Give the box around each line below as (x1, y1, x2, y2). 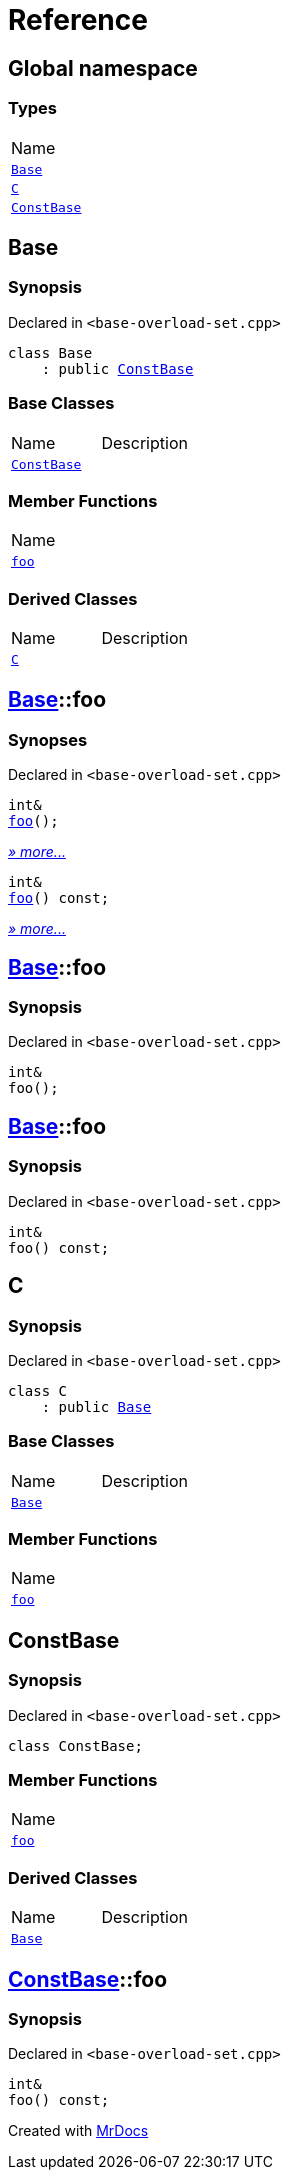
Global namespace (8, 55, 198, 81)
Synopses (8, 729, 88, 750)
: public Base (41, 1398, 152, 1415)
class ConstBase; (8, 1737, 143, 1754)
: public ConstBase (41, 360, 194, 377)
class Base (8, 344, 93, 361)
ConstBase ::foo (8, 1966, 168, 1992)
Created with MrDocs (8, 2122, 149, 2140)
